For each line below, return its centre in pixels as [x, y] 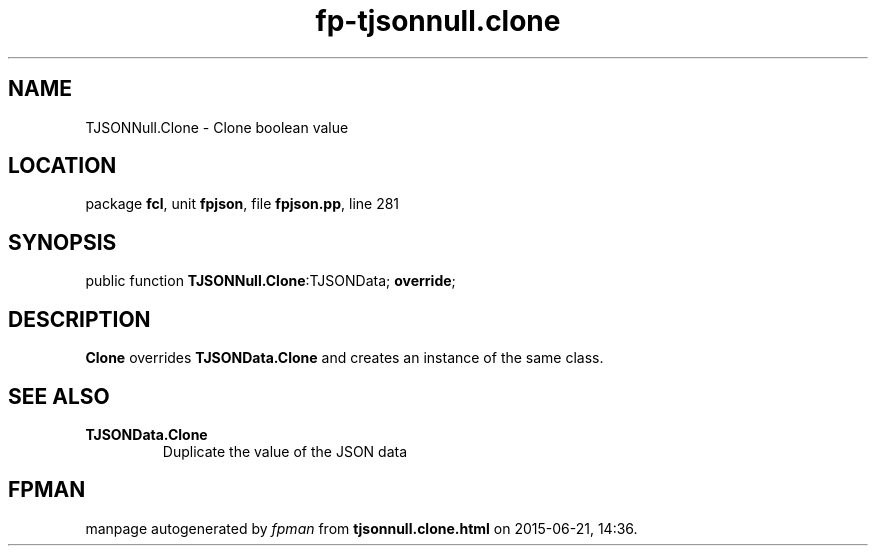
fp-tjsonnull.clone [438, 21]
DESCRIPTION [79, 319]
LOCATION [62, 166]
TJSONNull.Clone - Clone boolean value [217, 127]
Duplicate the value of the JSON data [285, 451]
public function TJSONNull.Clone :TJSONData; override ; [270, 281]
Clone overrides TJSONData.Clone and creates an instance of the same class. [344, 358]
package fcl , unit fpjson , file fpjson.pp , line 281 [242, 204]
